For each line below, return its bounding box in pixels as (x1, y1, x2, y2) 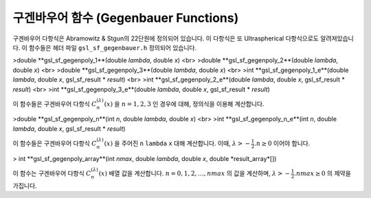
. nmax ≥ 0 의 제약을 (294, 169, 352, 177)
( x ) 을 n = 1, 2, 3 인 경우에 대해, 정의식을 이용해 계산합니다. (104, 99, 265, 108)
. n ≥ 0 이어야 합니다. (254, 139, 311, 147)
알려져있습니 (320, 34, 354, 42)
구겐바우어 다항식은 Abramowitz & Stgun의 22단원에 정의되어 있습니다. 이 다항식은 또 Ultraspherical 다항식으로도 (12, 34, 319, 42)
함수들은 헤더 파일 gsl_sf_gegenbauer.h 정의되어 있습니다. (28, 43, 197, 51)
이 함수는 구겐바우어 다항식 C (12, 169, 91, 177)
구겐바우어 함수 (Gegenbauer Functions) (12, 10, 239, 25)
